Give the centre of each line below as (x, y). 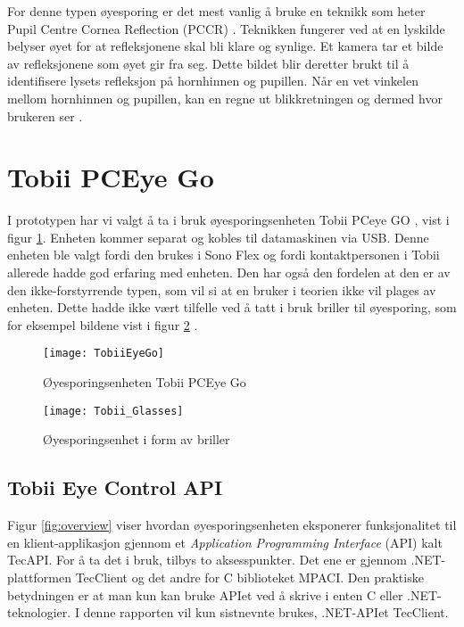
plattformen (40, 577)
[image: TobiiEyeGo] (104, 354)
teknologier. (39, 612)
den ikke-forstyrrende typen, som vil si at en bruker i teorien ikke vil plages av (222, 289)
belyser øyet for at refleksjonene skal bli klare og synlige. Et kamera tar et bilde (225, 46)
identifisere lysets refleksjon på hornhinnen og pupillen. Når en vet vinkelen (213, 81)
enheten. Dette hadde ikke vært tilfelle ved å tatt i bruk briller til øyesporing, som (232, 307)
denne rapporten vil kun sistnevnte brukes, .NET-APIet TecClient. (266, 612)
